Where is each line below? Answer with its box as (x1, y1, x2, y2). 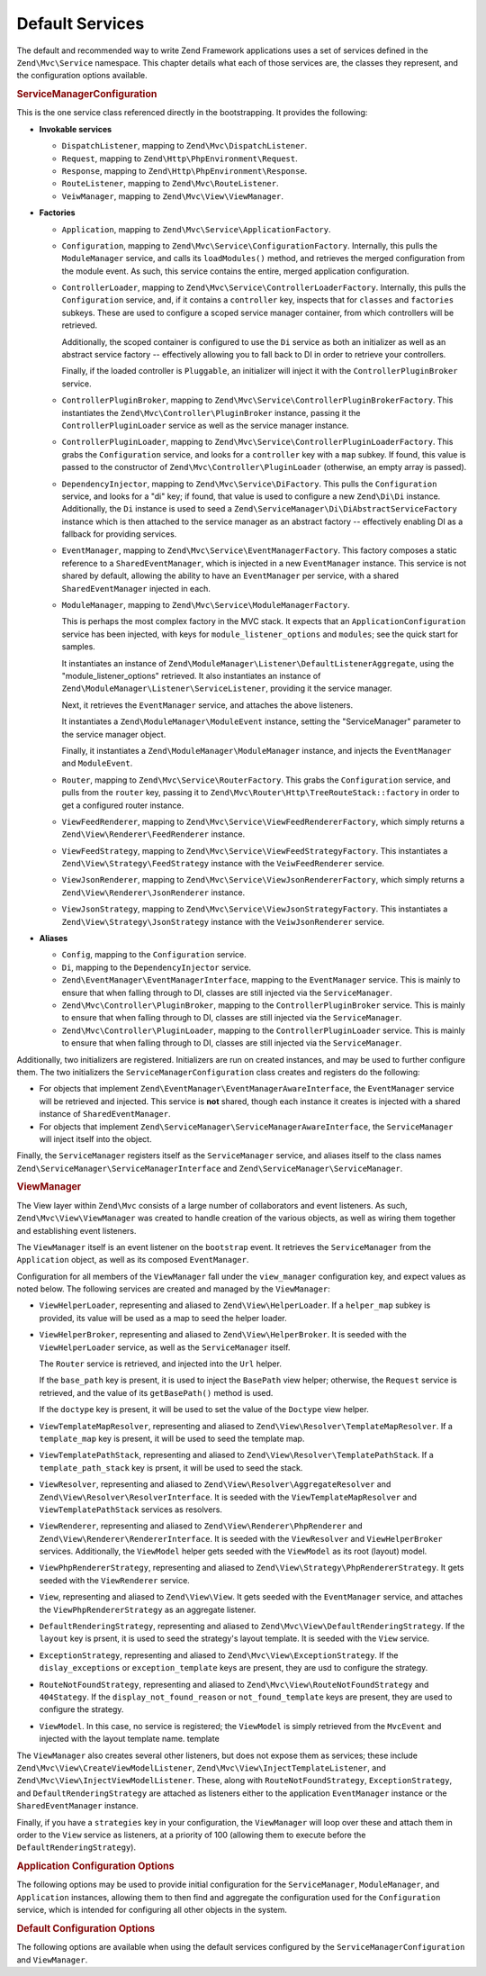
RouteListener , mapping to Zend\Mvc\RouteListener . (61, 178, 279, 189)
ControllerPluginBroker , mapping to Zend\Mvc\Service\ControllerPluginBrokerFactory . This (61, 394, 454, 405)
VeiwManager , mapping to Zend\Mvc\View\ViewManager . (61, 190, 283, 202)
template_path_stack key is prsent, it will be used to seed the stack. (39, 1462, 303, 1473)
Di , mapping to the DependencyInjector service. (61, 962, 252, 973)
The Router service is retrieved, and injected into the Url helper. (39, 1358, 283, 1369)
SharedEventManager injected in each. (61, 583, 211, 594)
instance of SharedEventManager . (39, 1109, 171, 1119)
